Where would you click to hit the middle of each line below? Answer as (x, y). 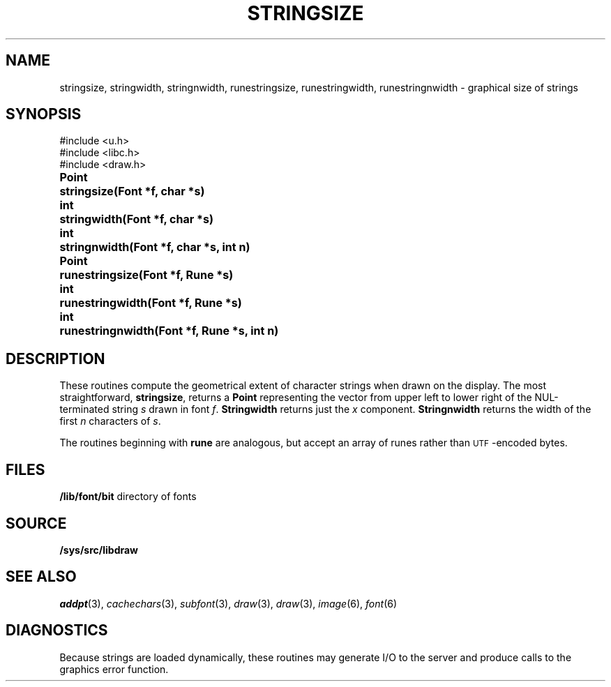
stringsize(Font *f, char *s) (132, 191)
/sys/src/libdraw (99, 550)
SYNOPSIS (44, 114)
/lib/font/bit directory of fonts (128, 497)
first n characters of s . (110, 421)
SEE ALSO (41, 577)
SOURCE (36, 523)
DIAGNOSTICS (57, 631)
